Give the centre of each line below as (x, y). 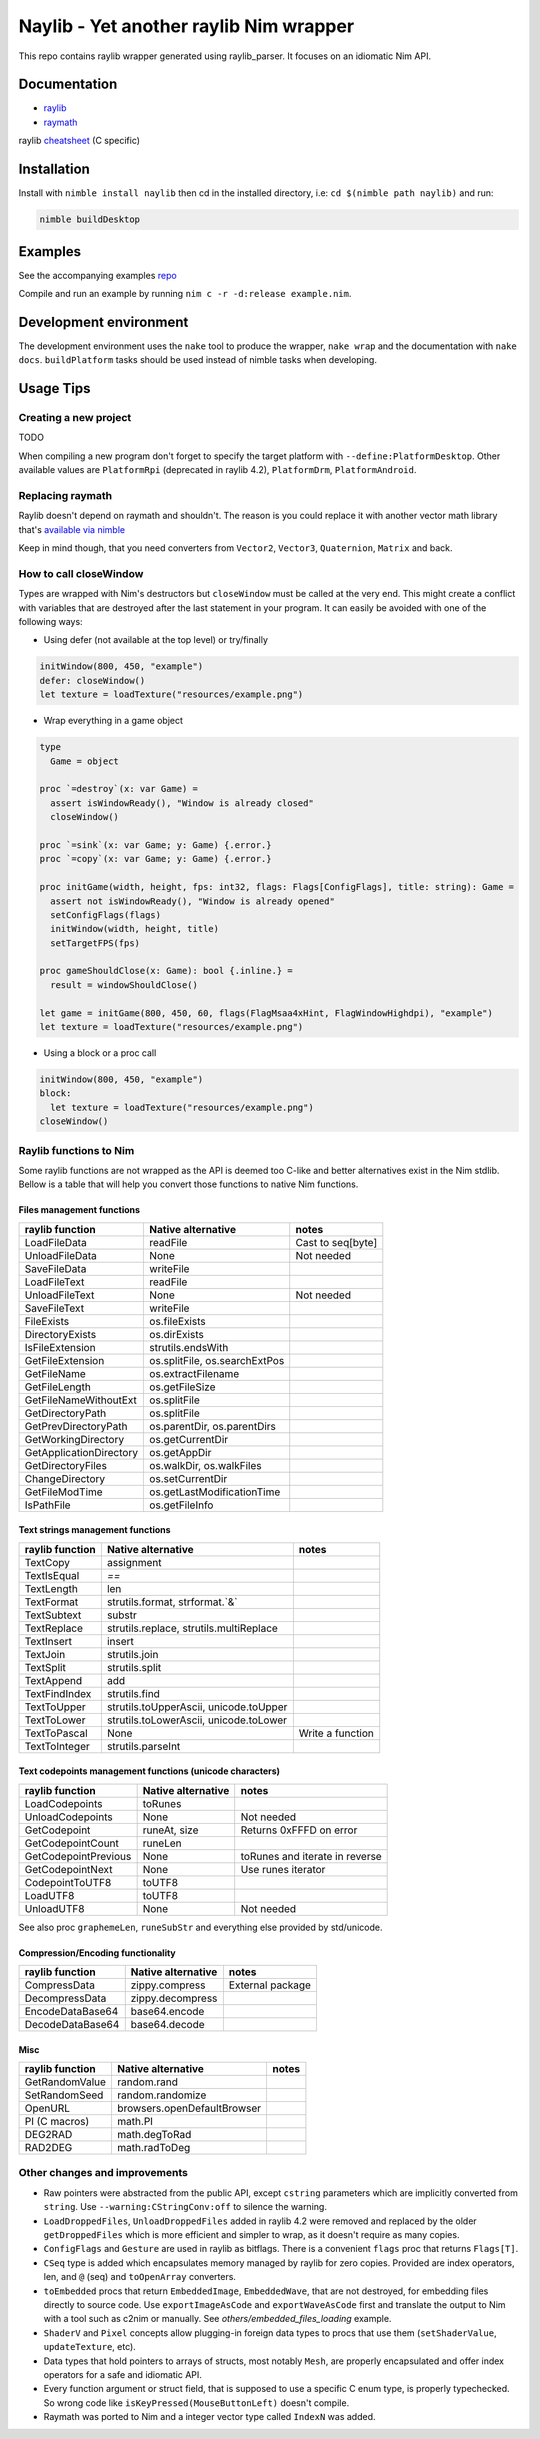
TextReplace (54, 1628)
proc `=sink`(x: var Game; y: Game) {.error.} (155, 844)
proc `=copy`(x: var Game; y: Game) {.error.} (155, 859)
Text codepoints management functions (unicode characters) (149, 1771)
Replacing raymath (65, 496)
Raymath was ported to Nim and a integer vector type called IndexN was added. (209, 2417)
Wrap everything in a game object (113, 721)
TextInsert (48, 1641)
